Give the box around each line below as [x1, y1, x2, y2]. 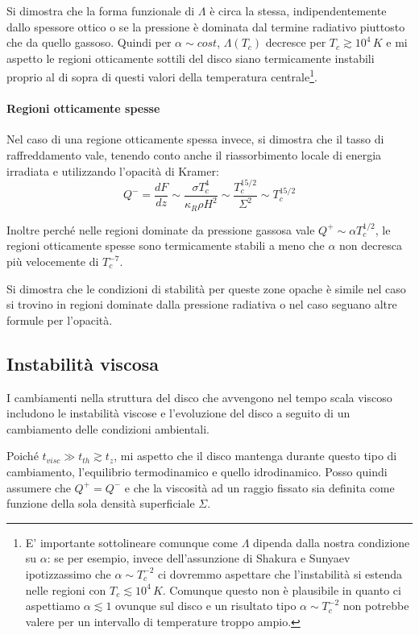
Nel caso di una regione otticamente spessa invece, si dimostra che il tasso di [6, 131, 384, 147]
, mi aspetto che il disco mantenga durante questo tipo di [114, 447, 397, 464]
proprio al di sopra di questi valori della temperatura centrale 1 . [6, 66, 317, 85]
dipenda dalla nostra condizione [253, 533, 410, 550]
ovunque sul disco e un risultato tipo [115, 597, 297, 614]
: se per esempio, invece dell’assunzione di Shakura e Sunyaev [47, 550, 351, 567]
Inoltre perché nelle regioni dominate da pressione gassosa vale [6, 221, 315, 238]
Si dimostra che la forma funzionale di [6, 2, 195, 19]
